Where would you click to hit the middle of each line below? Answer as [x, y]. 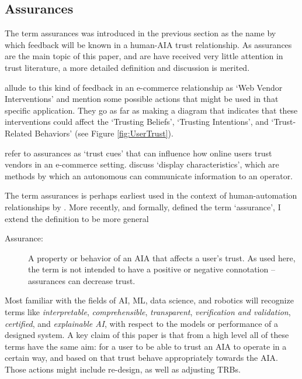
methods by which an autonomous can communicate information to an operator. [149, 175]
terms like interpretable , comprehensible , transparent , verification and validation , [148, 312]
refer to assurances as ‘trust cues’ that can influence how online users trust [138, 153]
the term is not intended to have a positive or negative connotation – [152, 269]
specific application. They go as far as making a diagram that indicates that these [151, 110]
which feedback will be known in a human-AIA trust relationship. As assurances [148, 44]
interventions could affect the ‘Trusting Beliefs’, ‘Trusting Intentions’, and [137, 122]
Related [18, 133]
